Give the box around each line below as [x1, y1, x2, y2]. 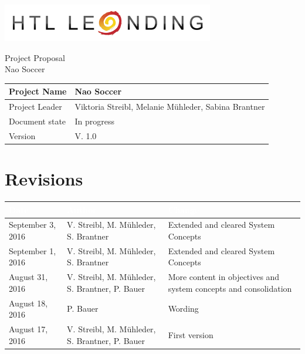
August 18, [9, 296, 48, 309]
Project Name [9, 85, 67, 97]
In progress [74, 114, 114, 127]
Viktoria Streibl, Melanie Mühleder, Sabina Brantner [74, 100, 265, 113]
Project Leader [9, 100, 62, 113]
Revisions [5, 167, 83, 191]
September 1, [9, 244, 56, 257]
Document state [9, 114, 66, 127]
